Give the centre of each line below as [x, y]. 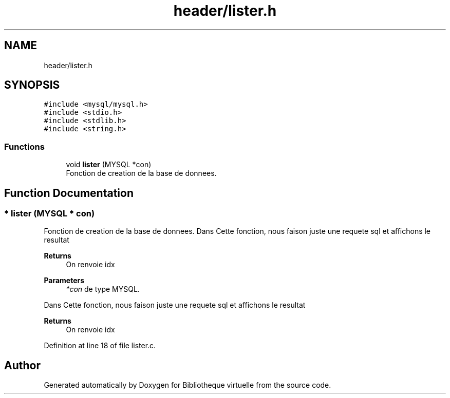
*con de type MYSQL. [103, 289]
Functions [24, 146]
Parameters [64, 281]
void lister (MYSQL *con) [109, 165]
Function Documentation [69, 193]
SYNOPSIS [32, 85]
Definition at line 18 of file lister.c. [100, 346]
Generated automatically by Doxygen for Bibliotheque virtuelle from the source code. [188, 385]
